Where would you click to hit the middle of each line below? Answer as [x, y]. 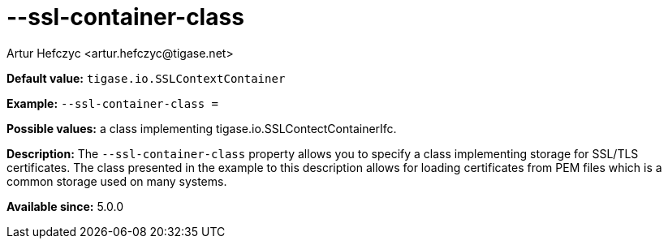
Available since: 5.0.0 [65, 206]
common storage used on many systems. [117, 181]
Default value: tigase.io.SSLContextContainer [146, 78]
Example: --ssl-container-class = [112, 103]
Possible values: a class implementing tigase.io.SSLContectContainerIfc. [202, 128]
